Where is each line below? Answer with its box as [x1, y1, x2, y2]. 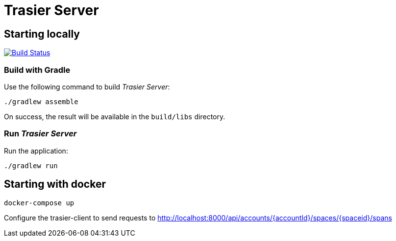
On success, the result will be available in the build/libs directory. [4, 112, 225, 121]
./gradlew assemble [4, 97, 78, 106]
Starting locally [4, 27, 80, 40]
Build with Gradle [4, 65, 71, 75]
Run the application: [4, 146, 68, 155]
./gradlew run [4, 161, 58, 170]
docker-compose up [4, 198, 74, 207]
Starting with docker [4, 178, 106, 191]
